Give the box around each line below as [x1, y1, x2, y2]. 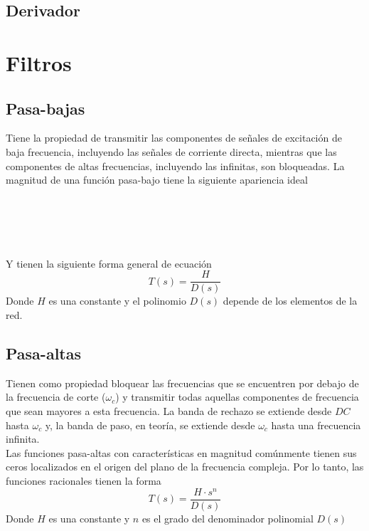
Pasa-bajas [6, 97, 85, 119]
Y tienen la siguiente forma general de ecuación [6, 256, 212, 270]
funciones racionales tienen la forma [6, 473, 161, 488]
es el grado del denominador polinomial [141, 510, 314, 525]
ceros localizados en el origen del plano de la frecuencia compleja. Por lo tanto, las [6, 459, 364, 474]
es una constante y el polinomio [48, 293, 186, 308]
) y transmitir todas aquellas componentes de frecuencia [115, 389, 359, 404]
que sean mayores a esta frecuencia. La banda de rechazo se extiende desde [6, 403, 332, 418]
